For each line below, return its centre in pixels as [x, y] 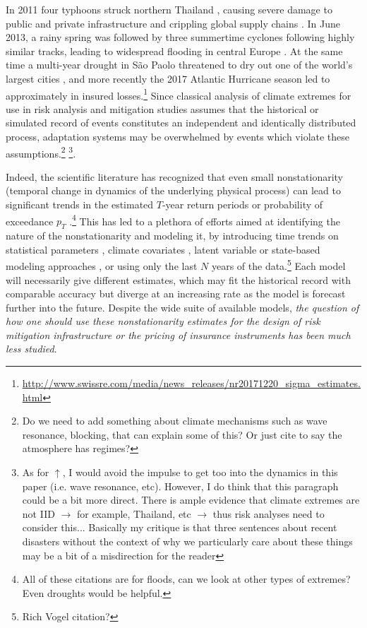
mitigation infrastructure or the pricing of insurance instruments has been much [178, 334]
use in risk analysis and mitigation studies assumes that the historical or [162, 108]
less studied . [31, 349]
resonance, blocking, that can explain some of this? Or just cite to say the [182, 434]
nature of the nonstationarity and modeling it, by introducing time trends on [172, 236]
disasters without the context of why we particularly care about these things [187, 541]
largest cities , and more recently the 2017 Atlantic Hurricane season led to [168, 78]
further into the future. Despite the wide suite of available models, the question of [182, 307]
